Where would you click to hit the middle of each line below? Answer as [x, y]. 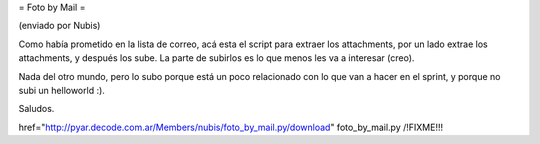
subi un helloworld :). [61, 90]
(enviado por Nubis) [59, 26]
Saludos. [36, 109]
